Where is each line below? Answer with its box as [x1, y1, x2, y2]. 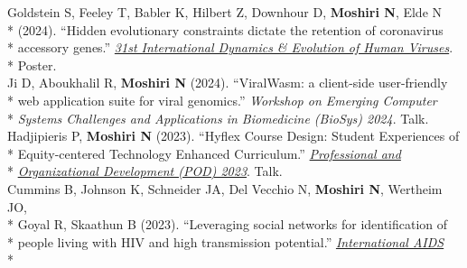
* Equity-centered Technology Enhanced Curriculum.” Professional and [7, 143, 401, 162]
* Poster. [7, 55, 57, 74]
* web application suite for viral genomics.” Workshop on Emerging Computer [7, 90, 437, 109]
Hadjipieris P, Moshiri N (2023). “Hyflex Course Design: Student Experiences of [7, 126, 460, 145]
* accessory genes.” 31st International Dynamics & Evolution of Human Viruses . [7, 38, 453, 57]
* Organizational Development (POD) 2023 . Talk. [7, 162, 283, 180]
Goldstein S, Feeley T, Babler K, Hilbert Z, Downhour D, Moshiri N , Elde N [7, 3, 443, 21]
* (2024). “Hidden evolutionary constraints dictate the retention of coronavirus [7, 20, 444, 39]
